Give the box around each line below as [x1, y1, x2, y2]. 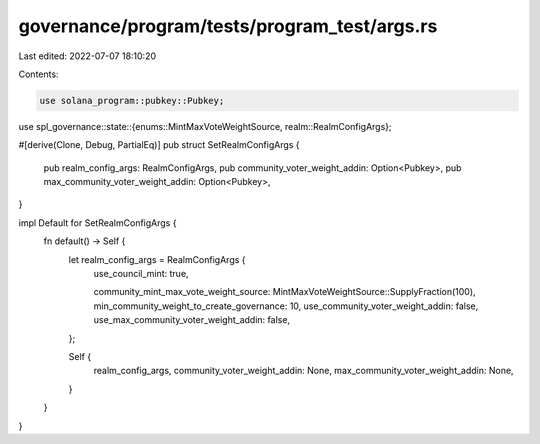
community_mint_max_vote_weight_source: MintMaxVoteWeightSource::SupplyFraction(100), [93, 286, 476, 298]
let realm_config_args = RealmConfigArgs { [68, 253, 246, 265]
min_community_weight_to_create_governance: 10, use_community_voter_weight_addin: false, [93, 300, 479, 312]
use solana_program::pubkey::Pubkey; [39, 95, 225, 106]
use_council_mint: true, [93, 268, 189, 280]
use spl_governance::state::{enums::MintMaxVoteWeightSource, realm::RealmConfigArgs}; [18, 120, 392, 132]
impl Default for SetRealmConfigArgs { [18, 216, 177, 229]
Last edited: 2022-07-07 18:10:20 [18, 50, 157, 62]
